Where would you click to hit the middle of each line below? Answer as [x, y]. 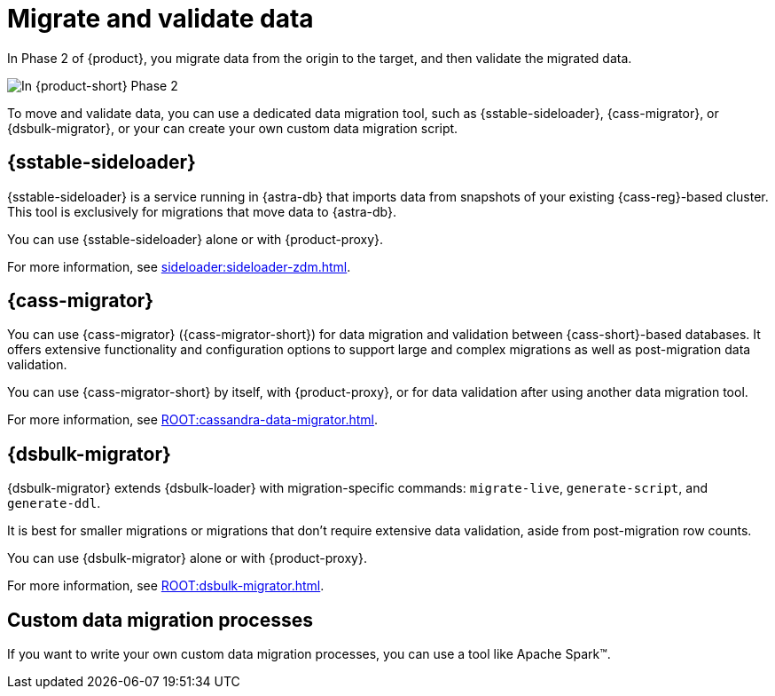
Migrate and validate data [160, 19]
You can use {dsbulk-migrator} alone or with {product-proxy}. [187, 558]
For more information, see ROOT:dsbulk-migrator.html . [166, 586]
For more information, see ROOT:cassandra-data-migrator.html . [193, 420]
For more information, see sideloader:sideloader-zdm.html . [179, 266]
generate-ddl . [54, 503]
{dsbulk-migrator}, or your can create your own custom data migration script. [233, 128]
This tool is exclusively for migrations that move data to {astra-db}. [202, 211]
